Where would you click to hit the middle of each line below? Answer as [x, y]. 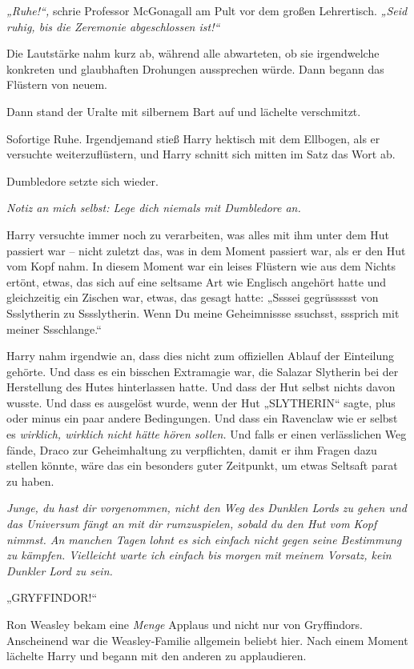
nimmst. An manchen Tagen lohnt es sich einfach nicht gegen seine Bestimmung [204, 539]
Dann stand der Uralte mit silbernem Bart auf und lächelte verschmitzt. [184, 111]
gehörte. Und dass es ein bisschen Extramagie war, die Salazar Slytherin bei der [203, 371]
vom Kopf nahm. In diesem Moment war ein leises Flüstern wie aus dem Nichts [201, 266]
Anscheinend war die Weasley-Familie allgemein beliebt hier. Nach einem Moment [207, 640]
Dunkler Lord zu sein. [60, 570]
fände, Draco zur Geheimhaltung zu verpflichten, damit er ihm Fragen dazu [192, 449]
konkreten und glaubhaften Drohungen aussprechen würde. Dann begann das [195, 68]
